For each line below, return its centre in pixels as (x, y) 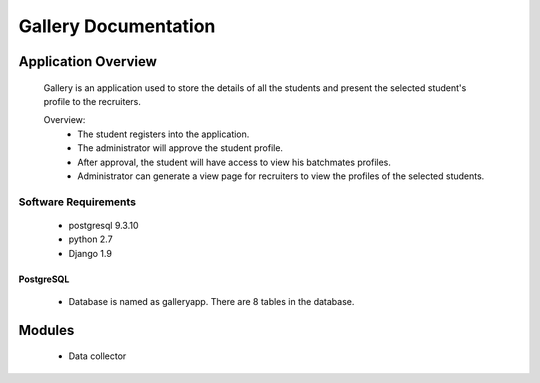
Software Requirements (77, 202)
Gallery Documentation (117, 26)
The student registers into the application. (163, 134)
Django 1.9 (90, 253)
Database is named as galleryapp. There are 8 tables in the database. (211, 302)
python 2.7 (91, 239)
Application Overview (87, 61)
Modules (46, 330)
